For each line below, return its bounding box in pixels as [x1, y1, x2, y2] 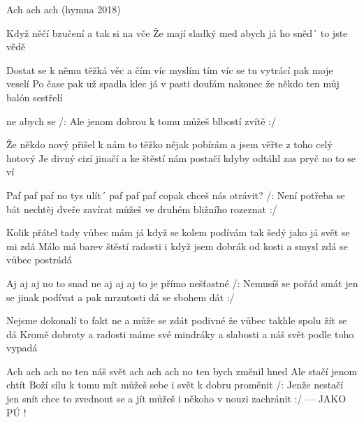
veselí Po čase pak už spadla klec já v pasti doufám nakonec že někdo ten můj [6, 76, 340, 91]
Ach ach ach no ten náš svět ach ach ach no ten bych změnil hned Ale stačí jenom [6, 363, 358, 378]
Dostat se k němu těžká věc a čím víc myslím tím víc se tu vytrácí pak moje [6, 62, 333, 77]
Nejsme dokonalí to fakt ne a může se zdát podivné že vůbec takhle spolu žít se [6, 313, 347, 328]
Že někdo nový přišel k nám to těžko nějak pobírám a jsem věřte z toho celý [6, 137, 333, 152]
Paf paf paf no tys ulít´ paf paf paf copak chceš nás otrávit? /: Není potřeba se [6, 187, 345, 202]
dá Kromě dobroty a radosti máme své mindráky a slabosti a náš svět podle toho [6, 326, 354, 341]
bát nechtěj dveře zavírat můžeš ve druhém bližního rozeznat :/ [6, 201, 277, 216]
